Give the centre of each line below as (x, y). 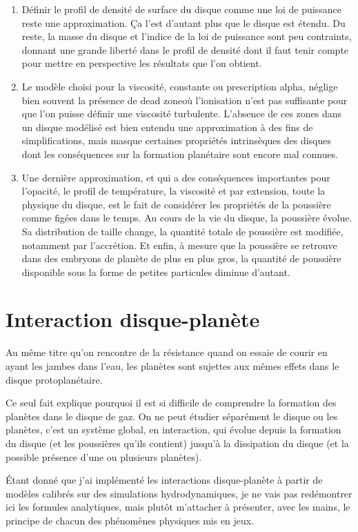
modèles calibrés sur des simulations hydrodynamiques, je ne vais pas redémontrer (179, 493)
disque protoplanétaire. (54, 379)
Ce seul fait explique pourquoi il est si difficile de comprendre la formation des (171, 403)
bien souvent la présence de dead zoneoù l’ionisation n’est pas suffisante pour (185, 100)
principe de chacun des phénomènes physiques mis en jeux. (130, 520)
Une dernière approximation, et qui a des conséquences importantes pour (176, 177)
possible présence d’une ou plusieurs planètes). (104, 456)
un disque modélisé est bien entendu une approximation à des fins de (167, 127)
